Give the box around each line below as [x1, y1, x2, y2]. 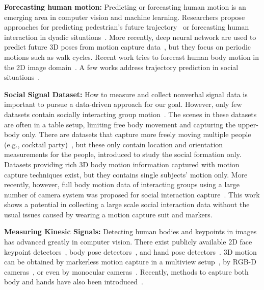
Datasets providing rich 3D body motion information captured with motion [4, 159, 240, 169]
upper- [237, 119, 258, 129]
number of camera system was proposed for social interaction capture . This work [4, 189, 260, 199]
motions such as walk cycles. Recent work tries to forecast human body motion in [4, 51, 259, 62]
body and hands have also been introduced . [4, 276, 143, 287]
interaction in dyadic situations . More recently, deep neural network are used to [4, 31, 256, 42]
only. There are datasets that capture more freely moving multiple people [22, 129, 251, 140]
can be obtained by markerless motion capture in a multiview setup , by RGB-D [4, 256, 256, 267]
